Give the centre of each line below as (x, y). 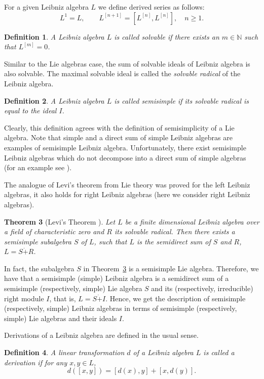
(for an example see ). (38, 167)
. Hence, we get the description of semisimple (176, 298)
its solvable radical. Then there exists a (175, 231)
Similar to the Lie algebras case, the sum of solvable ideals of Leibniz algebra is (127, 63)
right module (24, 298)
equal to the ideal (30, 110)
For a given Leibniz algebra (46, 7)
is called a (219, 352)
